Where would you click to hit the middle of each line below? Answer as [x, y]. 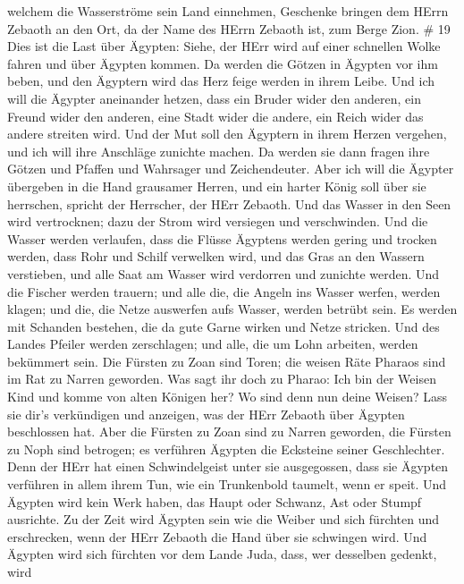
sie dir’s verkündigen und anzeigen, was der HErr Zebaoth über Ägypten [206, 414]
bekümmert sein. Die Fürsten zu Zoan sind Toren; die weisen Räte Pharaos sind [227, 361]
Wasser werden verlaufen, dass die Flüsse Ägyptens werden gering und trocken [222, 238]
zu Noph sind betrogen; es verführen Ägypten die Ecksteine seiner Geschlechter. [226, 449]
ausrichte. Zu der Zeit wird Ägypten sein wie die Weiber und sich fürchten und [224, 519]
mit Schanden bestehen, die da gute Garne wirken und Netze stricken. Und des [224, 326]
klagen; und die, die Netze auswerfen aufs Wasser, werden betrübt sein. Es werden [232, 309]
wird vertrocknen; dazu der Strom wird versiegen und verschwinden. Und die [218, 221]
